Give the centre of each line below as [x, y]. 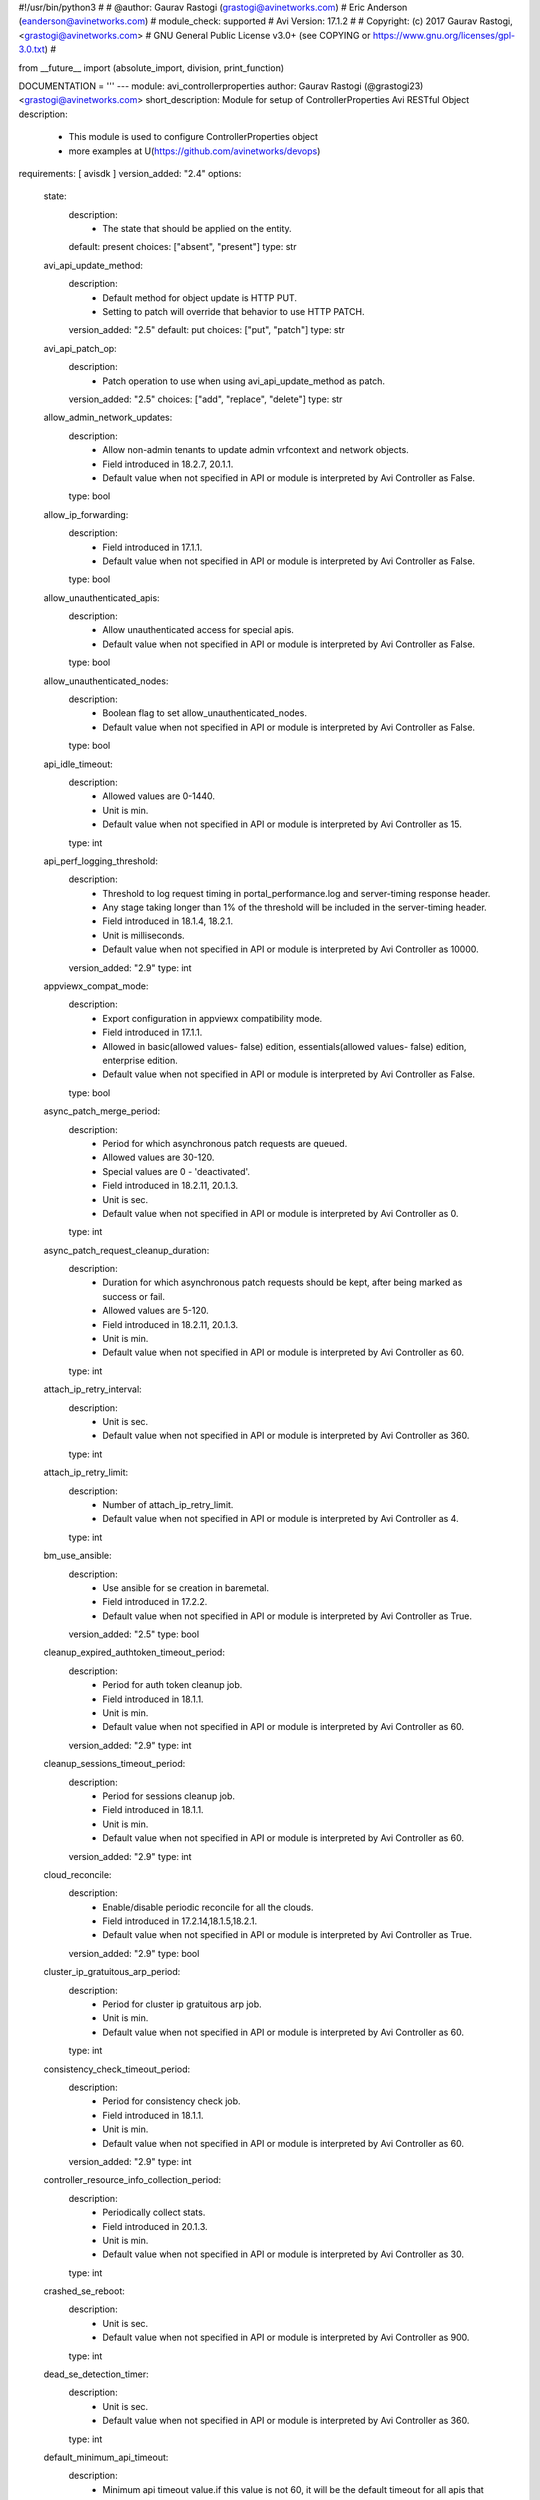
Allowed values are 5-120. [155, 1311]
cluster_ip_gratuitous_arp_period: [112, 1972]
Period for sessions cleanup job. [168, 1796]
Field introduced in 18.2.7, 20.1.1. [168, 464]
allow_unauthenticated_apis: [101, 597]
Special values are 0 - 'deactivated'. [176, 1171]
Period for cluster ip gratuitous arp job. [182, 2004]
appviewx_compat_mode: [96, 986]
